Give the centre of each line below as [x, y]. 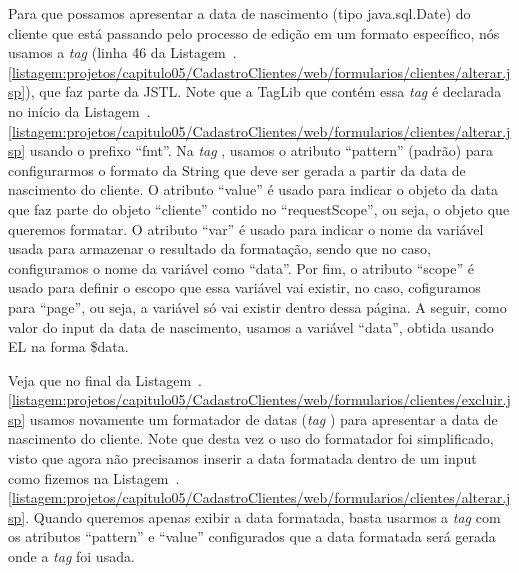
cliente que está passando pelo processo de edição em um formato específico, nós [254, 32]
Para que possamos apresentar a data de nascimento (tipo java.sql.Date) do [239, 13]
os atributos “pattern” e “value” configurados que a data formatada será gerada [252, 536]
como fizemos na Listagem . [94, 477]
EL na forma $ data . [68, 346]
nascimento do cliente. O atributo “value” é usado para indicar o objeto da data [253, 189]
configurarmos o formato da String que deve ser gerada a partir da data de [237, 169]
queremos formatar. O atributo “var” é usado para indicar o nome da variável [246, 228]
